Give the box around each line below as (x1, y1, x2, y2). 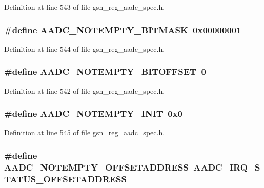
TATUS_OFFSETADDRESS (4, 172, 127, 185)
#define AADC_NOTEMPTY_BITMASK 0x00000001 (4, 23, 241, 36)
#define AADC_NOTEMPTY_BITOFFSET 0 (4, 65, 206, 78)
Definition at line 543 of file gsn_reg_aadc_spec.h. (4, 2, 165, 12)
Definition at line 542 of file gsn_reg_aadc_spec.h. (4, 85, 165, 96)
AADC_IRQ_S (193, 160, 260, 173)
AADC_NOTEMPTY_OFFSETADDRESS (4, 160, 189, 173)
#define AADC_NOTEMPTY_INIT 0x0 (4, 107, 182, 120)
